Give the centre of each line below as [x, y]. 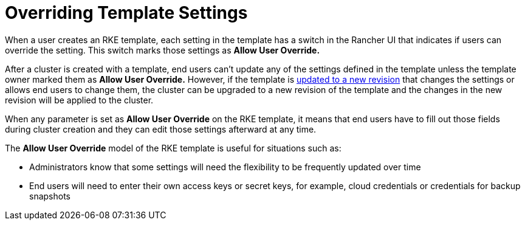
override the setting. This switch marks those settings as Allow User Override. [163, 50]
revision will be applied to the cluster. [79, 100]
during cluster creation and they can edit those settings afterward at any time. [161, 129]
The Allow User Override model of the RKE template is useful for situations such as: [173, 148]
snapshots [50, 196]
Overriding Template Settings [126, 13]
